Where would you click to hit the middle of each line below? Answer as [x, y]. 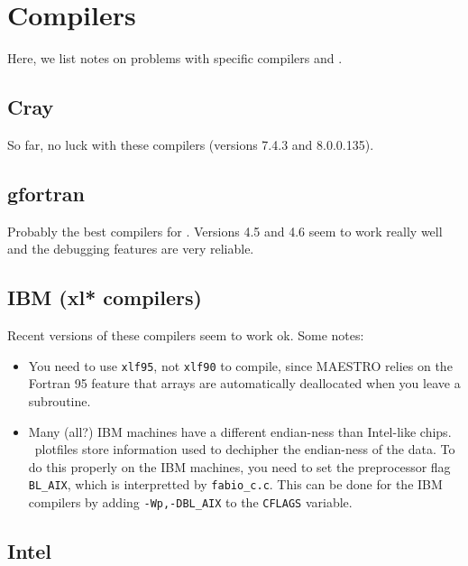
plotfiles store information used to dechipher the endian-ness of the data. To [245, 449]
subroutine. [60, 400]
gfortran [46, 193]
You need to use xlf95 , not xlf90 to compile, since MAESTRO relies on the [240, 365]
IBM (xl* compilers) [105, 297]
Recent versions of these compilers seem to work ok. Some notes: [186, 335]
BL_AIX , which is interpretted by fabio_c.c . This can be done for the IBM [235, 484]
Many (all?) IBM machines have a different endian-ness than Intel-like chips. [240, 431]
